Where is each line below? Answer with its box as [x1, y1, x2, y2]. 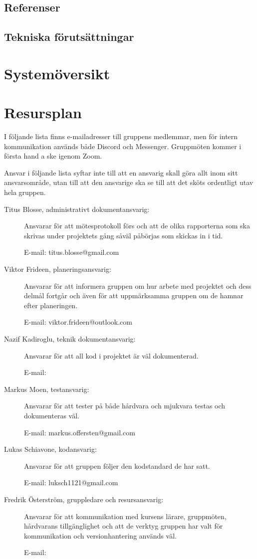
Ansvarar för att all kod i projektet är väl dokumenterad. [24, 350, 199, 361]
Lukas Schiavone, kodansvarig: [4, 444, 97, 454]
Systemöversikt [4, 63, 110, 83]
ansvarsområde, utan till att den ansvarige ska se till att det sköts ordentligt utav [4, 177, 254, 187]
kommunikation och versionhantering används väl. [24, 530, 177, 541]
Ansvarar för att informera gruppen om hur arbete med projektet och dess [24, 280, 252, 291]
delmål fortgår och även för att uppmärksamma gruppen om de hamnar [24, 290, 244, 301]
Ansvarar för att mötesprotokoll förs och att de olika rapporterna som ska [24, 220, 250, 231]
